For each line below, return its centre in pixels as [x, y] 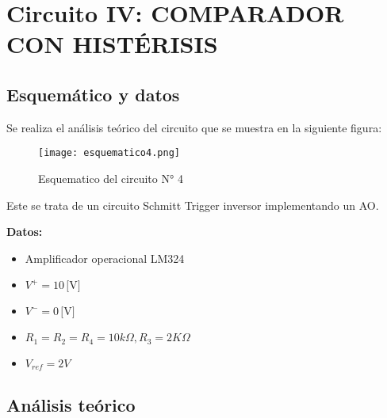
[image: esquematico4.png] [109, 153]
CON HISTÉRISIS [112, 44]
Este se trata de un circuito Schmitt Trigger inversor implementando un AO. [193, 205]
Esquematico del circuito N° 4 [111, 179]
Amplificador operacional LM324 [105, 258]
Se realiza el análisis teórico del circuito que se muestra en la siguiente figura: [194, 127]
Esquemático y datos [93, 94]
